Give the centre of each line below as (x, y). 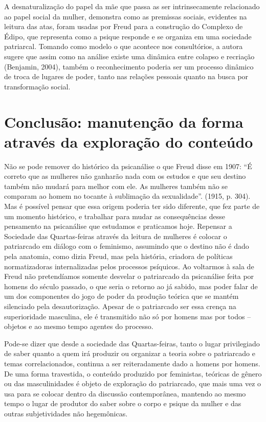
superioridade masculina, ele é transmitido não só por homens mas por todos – (128, 316)
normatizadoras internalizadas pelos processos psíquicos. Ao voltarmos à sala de (129, 266)
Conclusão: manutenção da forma (124, 121)
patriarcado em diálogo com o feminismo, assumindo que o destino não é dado (127, 246)
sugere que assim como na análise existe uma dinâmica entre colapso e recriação (129, 56)
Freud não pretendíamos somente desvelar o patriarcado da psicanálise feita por (129, 276)
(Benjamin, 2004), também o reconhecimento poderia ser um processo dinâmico (129, 66)
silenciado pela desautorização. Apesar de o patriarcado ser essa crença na (120, 306)
